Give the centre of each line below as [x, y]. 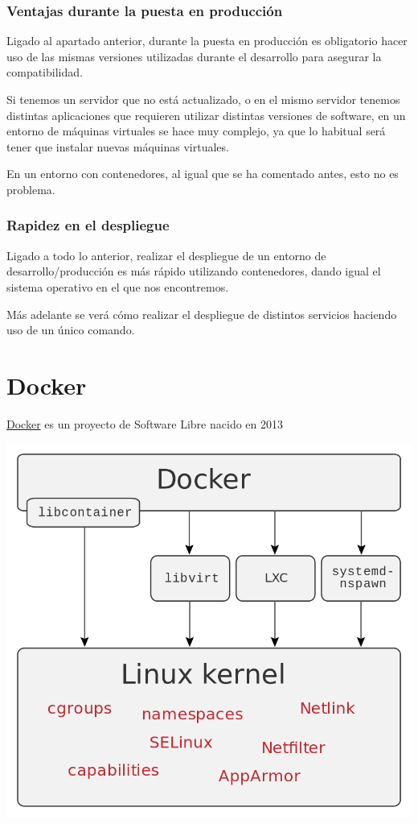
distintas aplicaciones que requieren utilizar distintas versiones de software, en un [206, 115]
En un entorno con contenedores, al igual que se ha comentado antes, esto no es [203, 174]
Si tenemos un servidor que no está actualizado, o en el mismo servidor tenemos [203, 99]
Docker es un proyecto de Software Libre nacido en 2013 [145, 423]
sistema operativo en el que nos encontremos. [118, 286]
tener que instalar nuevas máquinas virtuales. [118, 146]
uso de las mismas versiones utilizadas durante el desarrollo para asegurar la [194, 56]
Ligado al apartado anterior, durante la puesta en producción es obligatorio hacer [207, 41]
